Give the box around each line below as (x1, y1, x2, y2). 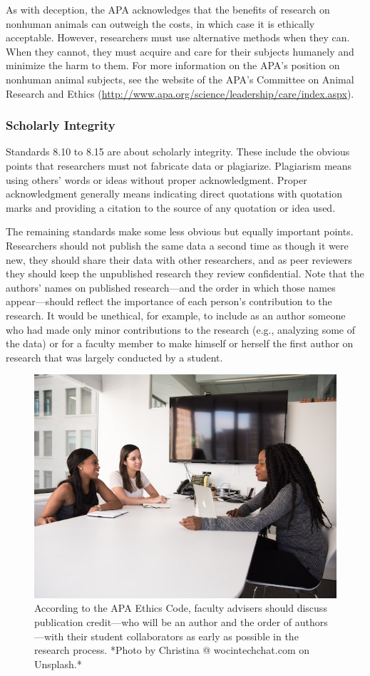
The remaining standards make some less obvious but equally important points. (6, 224, 354, 239)
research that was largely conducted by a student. (6, 349, 223, 364)
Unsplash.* (34, 656, 82, 671)
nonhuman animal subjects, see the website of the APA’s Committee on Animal (6, 71, 354, 86)
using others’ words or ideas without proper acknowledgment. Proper (6, 172, 307, 187)
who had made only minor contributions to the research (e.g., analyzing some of (6, 322, 355, 337)
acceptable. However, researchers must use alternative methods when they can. (6, 30, 350, 45)
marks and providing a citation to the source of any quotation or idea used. (6, 200, 336, 215)
